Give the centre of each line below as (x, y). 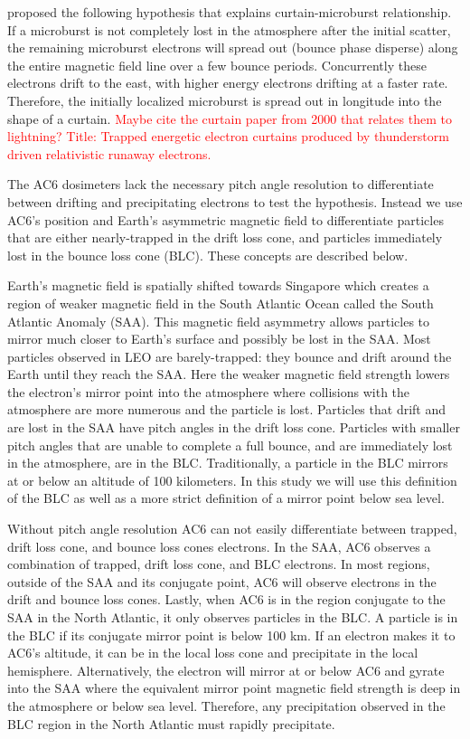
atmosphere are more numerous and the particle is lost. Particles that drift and (227, 409)
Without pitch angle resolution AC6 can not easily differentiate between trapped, (232, 529)
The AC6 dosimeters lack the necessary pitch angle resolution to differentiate (221, 184)
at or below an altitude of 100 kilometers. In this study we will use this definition (232, 480)
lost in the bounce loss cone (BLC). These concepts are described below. (208, 255)
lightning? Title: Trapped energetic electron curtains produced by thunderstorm (228, 136)
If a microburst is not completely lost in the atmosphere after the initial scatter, (229, 29)
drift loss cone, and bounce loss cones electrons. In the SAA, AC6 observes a (219, 546)
